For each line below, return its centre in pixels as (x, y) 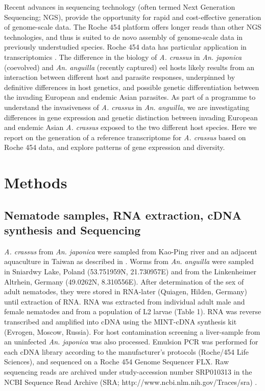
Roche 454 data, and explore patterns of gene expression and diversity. (115, 147)
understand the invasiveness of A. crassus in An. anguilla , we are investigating (127, 107)
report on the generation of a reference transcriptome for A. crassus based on (125, 137)
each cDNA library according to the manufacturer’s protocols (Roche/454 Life (126, 351)
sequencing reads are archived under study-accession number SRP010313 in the (128, 372)
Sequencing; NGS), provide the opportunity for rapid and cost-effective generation (133, 17)
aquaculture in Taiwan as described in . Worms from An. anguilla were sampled (129, 261)
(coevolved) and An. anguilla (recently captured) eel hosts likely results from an (129, 67)
